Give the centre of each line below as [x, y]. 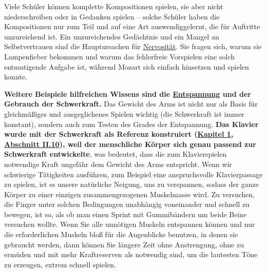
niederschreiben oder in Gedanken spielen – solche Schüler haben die [112, 16]
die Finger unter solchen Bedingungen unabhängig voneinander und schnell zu [127, 204]
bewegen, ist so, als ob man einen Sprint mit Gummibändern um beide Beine [126, 214]
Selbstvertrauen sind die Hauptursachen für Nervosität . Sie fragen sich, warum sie [133, 46]
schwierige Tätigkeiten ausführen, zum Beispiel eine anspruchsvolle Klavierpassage [133, 174]
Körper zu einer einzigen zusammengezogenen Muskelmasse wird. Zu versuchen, [130, 194]
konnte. [16, 77]
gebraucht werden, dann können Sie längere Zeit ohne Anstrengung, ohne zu [124, 244]
